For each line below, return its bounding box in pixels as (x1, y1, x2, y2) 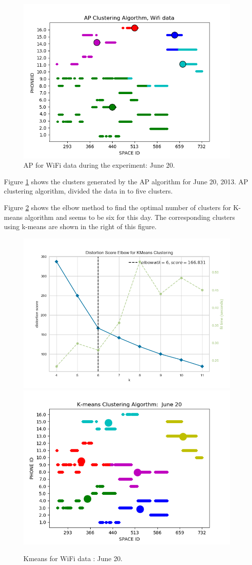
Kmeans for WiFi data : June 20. (23, 553, 123, 564)
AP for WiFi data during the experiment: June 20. (23, 160, 175, 170)
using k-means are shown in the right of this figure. (4, 221, 157, 232)
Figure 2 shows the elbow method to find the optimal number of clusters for (4, 202, 231, 213)
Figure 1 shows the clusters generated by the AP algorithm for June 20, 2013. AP (4, 176, 248, 186)
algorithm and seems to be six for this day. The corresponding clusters (24, 212, 235, 222)
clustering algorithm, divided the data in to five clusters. (4, 186, 173, 196)
